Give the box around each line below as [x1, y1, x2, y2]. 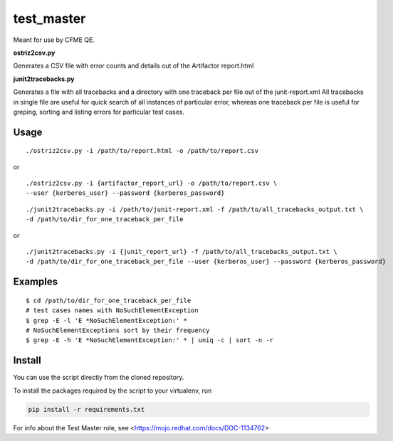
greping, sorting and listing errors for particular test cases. [13, 107, 185, 116]
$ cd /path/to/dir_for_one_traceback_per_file [26, 296, 192, 304]
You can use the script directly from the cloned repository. [13, 373, 184, 382]
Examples [13, 276, 58, 288]
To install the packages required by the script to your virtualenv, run [13, 386, 212, 395]
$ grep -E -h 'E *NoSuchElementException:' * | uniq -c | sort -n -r [26, 336, 274, 344]
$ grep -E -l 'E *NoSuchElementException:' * [26, 317, 188, 324]
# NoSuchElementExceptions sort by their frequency [26, 326, 210, 334]
